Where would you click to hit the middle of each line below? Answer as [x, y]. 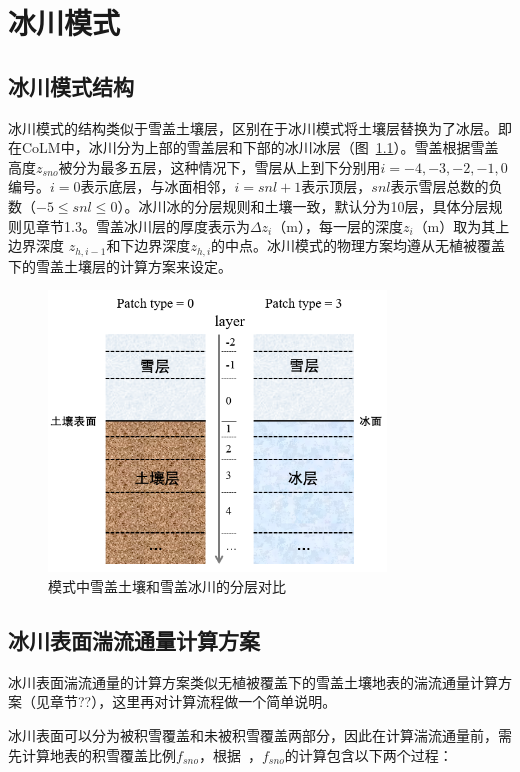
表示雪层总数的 [439, 186]
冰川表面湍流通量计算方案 [134, 640]
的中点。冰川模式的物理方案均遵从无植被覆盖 [358, 245]
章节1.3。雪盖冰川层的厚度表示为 [142, 225]
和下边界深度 [148, 245]
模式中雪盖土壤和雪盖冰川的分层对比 [167, 586]
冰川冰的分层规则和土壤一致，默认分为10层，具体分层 [313, 205]
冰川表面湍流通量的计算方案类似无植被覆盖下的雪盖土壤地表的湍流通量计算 [253, 681]
